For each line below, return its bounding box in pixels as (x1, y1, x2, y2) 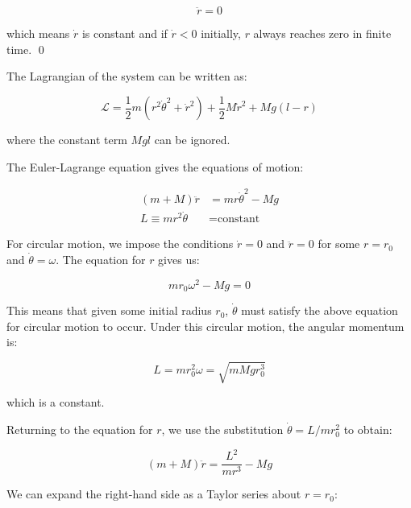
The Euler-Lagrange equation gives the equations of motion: (6, 158, 304, 175)
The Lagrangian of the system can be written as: (6, 68, 247, 85)
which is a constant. (6, 394, 105, 411)
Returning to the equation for (6, 421, 153, 438)
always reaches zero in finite (253, 25, 392, 41)
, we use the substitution (161, 421, 284, 438)
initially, (201, 25, 241, 41)
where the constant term (6, 131, 127, 148)
